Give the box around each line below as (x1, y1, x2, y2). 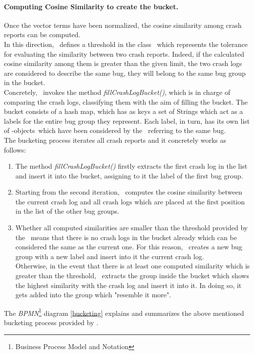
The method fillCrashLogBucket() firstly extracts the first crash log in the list (15, 161, 248, 171)
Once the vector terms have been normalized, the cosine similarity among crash (4, 20, 242, 30)
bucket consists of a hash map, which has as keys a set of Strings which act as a (4, 106, 243, 116)
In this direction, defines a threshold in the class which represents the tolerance (4, 39, 248, 49)
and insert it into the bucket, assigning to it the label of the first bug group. (15, 170, 243, 180)
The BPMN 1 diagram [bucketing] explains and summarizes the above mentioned (4, 306, 244, 318)
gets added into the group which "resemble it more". (15, 289, 171, 300)
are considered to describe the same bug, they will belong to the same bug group (4, 67, 246, 78)
